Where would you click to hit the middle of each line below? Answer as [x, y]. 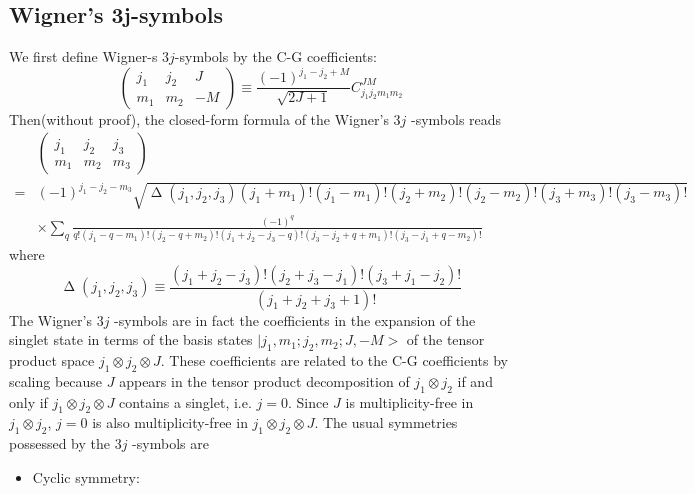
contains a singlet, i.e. [185, 401]
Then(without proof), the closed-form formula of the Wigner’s [199, 118]
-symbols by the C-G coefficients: [275, 56]
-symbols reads [456, 118]
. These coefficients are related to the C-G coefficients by [334, 360]
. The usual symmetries [386, 422]
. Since [308, 401]
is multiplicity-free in [409, 401]
